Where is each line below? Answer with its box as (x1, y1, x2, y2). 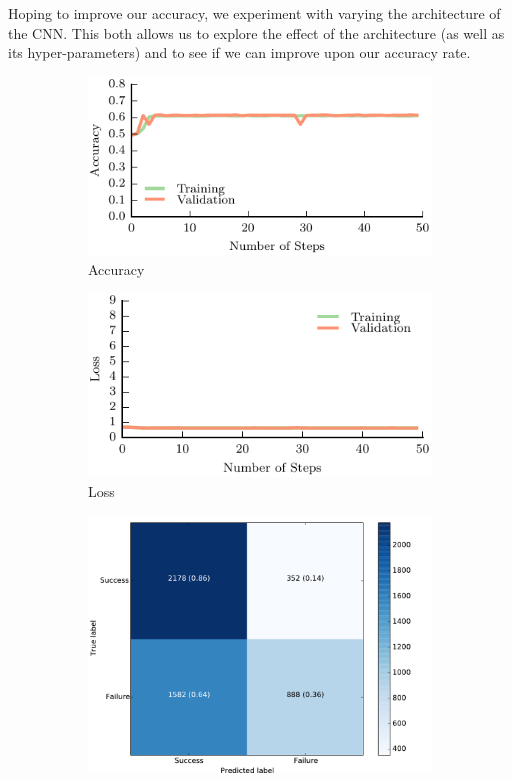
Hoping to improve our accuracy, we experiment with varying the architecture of (8, 3, 501, 23)
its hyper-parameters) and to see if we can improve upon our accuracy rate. (8, 42, 471, 63)
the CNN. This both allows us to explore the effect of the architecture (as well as (8, 22, 505, 43)
